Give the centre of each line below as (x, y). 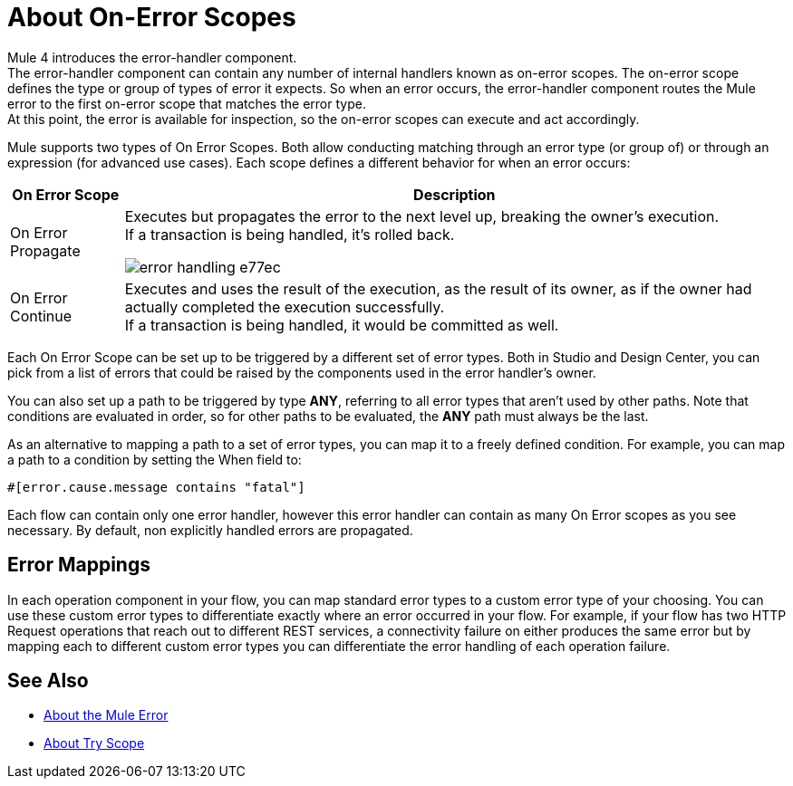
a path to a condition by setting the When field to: (155, 459)
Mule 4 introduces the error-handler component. (152, 57)
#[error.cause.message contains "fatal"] (156, 487)
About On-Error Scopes (152, 17)
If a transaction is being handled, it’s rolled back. (290, 234)
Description (455, 194)
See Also (48, 681)
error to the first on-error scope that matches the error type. (187, 103)
